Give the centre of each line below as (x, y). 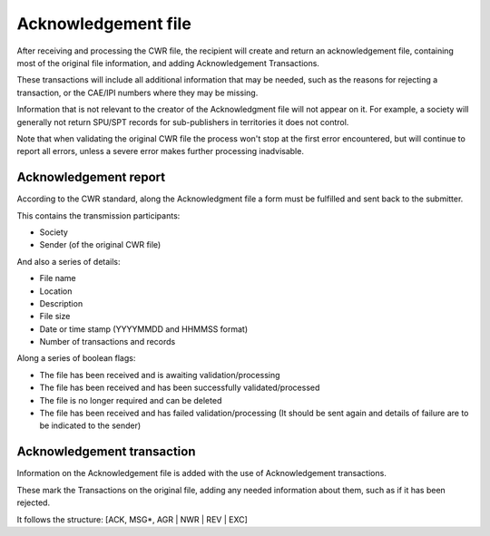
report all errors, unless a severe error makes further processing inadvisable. (160, 151)
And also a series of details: (69, 261)
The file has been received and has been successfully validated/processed (180, 388)
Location (56, 291)
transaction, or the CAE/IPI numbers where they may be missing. (137, 93)
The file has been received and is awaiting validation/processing (160, 375)
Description (61, 303)
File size (55, 317)
